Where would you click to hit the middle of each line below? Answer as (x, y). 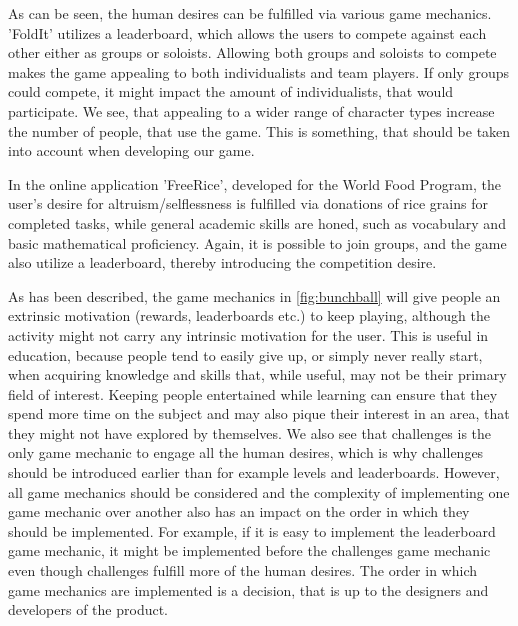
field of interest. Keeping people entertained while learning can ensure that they (253, 393)
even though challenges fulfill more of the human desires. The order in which (242, 570)
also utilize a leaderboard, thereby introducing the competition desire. (222, 262)
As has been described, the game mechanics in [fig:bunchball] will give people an (254, 295)
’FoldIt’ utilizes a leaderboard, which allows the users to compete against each (247, 32)
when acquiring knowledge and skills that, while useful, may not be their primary (257, 374)
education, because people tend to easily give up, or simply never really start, (245, 354)
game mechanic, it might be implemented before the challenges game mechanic (249, 550)
